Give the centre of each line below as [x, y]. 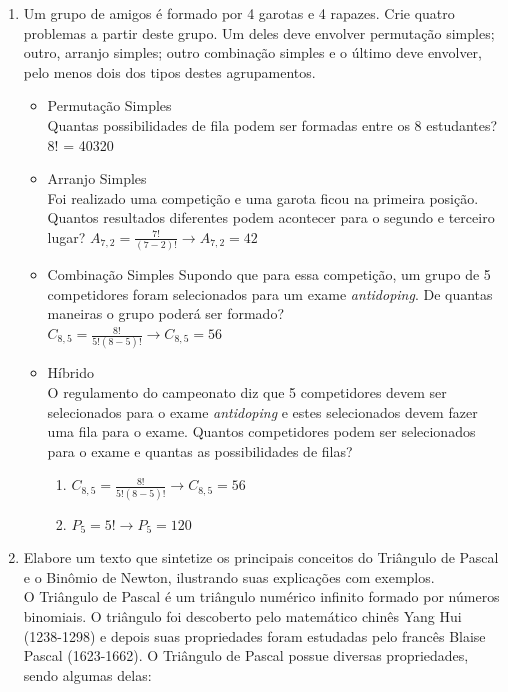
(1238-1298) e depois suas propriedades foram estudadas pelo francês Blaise [254, 635]
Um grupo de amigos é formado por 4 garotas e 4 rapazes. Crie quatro [239, 13]
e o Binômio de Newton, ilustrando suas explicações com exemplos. [229, 576]
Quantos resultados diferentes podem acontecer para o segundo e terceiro [271, 217]
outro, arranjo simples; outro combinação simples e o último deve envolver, [253, 52]
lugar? [66, 236]
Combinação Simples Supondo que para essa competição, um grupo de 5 [269, 274]
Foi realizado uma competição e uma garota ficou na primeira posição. [263, 197]
